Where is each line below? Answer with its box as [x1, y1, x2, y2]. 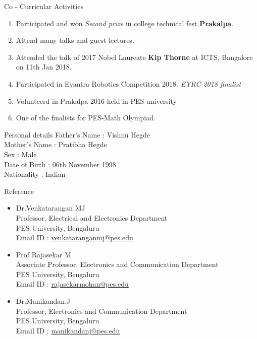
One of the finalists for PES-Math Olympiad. [16, 112, 156, 123]
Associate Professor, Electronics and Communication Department [16, 259, 219, 269]
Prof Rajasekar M [16, 249, 71, 259]
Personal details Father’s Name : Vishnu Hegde [4, 129, 150, 140]
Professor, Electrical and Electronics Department [16, 212, 168, 223]
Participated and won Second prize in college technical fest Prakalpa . [16, 18, 234, 28]
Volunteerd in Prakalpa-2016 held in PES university [16, 95, 177, 106]
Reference [4, 185, 34, 196]
